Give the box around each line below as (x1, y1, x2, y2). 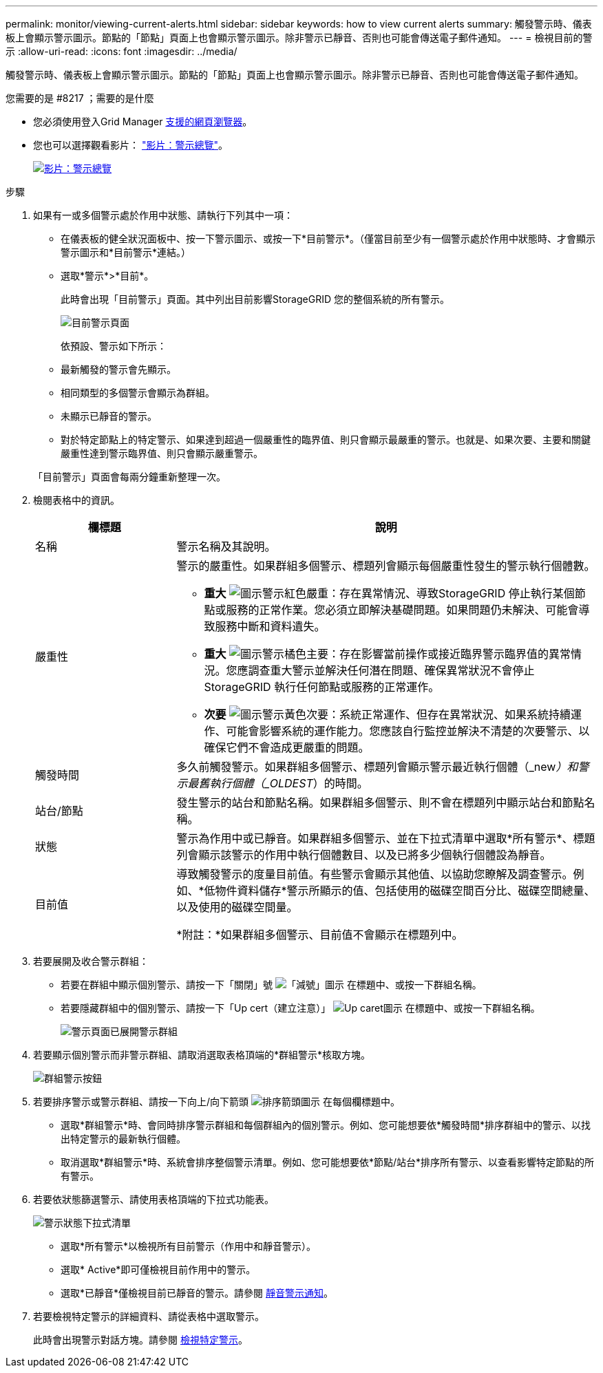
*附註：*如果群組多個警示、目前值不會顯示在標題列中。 (176, 928, 463, 941)
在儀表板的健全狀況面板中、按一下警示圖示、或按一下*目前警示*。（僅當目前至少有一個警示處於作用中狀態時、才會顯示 (61, 233, 596, 244)
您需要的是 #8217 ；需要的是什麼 (6, 92, 154, 104)
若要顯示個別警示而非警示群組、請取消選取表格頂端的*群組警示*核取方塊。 (33, 1049, 371, 1061)
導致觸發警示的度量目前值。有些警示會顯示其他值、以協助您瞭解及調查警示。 (176, 867, 573, 881)
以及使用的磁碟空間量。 (176, 900, 298, 914)
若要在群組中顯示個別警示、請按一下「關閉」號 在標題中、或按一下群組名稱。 (61, 979, 482, 990)
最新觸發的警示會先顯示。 (61, 363, 176, 375)
